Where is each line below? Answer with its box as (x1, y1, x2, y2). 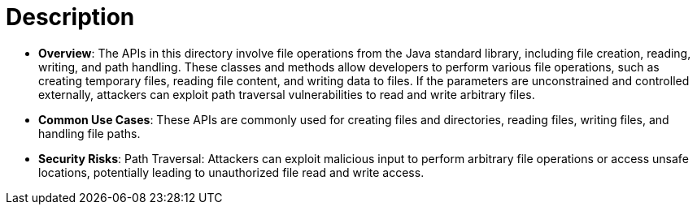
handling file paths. (38, 126, 141, 140)
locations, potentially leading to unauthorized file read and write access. (38, 165, 425, 179)
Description (6, 3, 135, 31)
